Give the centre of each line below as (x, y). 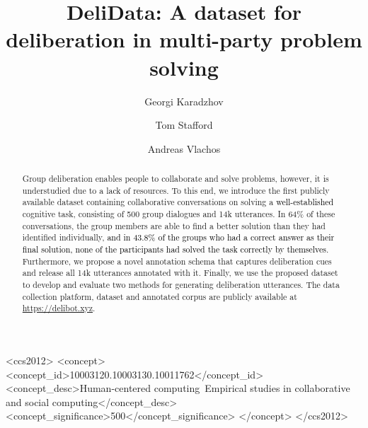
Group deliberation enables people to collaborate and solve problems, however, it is (176, 179)
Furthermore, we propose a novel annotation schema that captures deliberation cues (177, 261)
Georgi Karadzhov (184, 101)
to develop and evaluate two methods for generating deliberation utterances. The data (181, 284)
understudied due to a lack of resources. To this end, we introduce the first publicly (176, 190)
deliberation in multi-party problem (184, 39)
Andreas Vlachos (184, 148)
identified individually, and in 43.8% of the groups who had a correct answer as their (178, 237)
